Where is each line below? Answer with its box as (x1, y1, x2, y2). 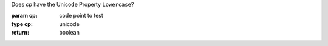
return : (11, 29, 30, 36)
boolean (59, 29, 80, 36)
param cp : (11, 12, 38, 19)
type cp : (11, 20, 33, 27)
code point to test (59, 12, 103, 19)
